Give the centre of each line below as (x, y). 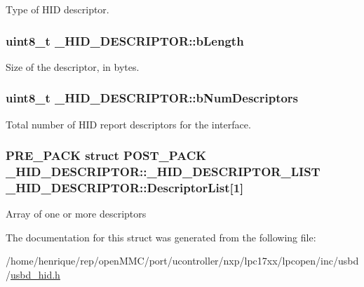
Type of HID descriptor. (58, 9)
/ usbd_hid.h (33, 275)
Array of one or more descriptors (76, 214)
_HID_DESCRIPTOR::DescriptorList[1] (125, 187)
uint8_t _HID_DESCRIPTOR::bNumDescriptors (152, 98)
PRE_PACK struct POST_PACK (106, 155)
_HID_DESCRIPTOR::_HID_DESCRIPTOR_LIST (163, 172)
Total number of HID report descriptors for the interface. (128, 124)
